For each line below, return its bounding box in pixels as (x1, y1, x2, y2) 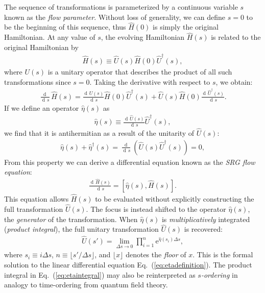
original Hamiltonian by (4, 41, 79, 52)
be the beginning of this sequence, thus (4, 21, 126, 32)
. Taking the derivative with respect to (89, 76, 210, 87)
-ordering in (201, 269, 238, 280)
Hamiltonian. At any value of (4, 32, 95, 42)
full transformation (4, 203, 63, 214)
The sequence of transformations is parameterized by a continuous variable (4, 2, 238, 12)
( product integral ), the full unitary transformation (4, 224, 159, 234)
